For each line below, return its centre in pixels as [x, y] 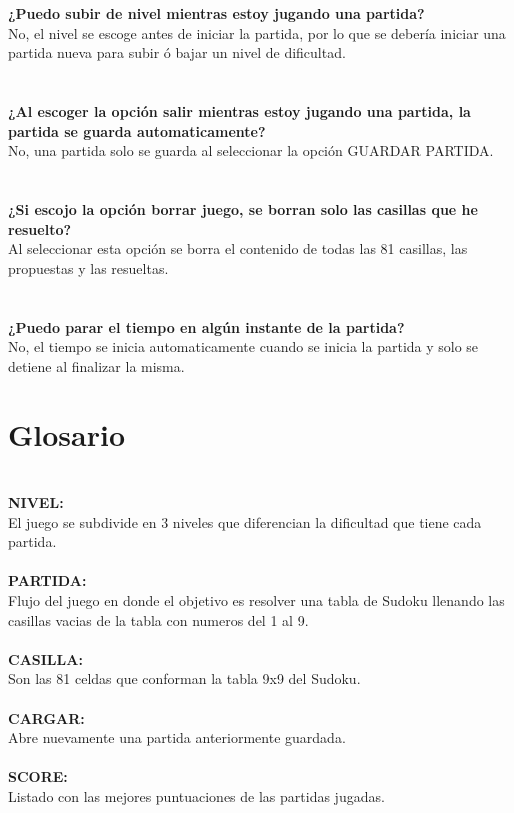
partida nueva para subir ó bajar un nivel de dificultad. [177, 52]
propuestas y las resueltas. [88, 267]
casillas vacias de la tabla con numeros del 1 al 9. [158, 619]
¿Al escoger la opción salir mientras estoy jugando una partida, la [239, 110]
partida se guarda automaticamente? [137, 130]
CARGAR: [46, 717]
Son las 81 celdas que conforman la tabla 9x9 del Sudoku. [184, 678]
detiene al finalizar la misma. [96, 365]
